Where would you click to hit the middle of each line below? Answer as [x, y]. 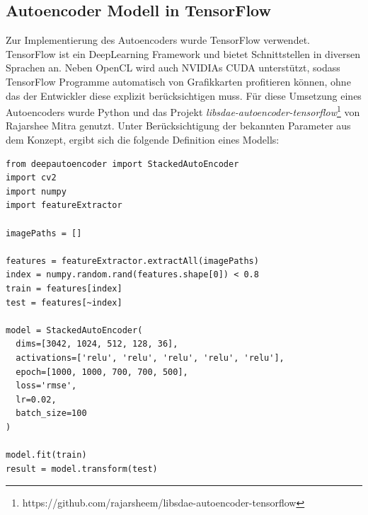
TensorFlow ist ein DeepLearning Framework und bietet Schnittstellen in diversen [183, 53]
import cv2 [31, 178]
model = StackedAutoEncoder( [74, 330]
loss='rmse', [46, 386]
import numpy [36, 191]
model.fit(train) [46, 455]
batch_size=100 [51, 413]
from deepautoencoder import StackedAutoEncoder [122, 164]
